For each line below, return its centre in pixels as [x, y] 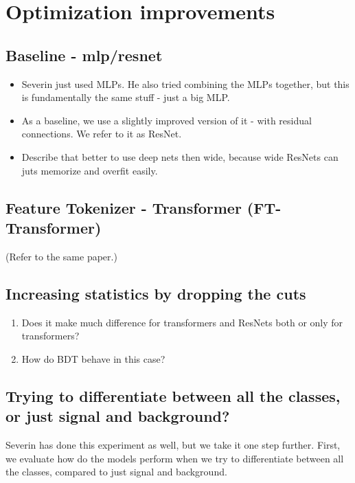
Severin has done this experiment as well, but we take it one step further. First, [173, 444]
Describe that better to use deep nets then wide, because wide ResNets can [180, 156]
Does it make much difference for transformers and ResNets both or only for [182, 322]
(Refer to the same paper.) [61, 256]
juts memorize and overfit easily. [90, 170]
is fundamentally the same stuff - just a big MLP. [126, 97]
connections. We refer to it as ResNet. [102, 134]
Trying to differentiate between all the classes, [173, 395]
